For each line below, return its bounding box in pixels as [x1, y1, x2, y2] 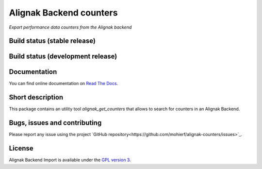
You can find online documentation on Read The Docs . [9, 81, 118, 86]
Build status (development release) [9, 52, 117, 61]
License [9, 144, 33, 152]
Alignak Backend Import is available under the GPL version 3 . [9, 157, 131, 163]
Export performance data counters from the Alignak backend [9, 24, 132, 30]
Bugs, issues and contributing [9, 119, 102, 127]
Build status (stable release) [9, 37, 96, 45]
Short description [9, 93, 64, 101]
